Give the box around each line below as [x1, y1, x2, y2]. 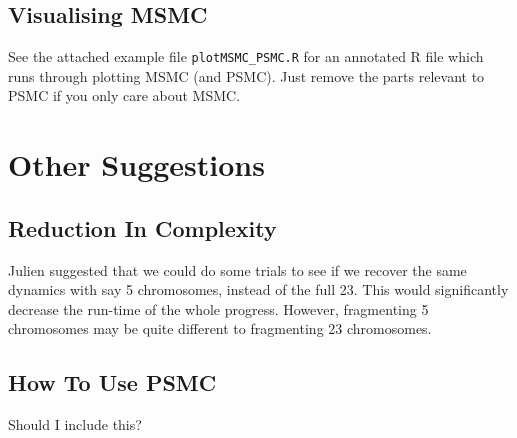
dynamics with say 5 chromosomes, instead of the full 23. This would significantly [8, 279, 509, 300]
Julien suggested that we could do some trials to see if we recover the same [8, 259, 467, 280]
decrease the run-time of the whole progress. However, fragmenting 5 [8, 298, 429, 319]
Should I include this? [8, 414, 142, 435]
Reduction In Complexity [8, 212, 277, 243]
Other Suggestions [8, 144, 265, 185]
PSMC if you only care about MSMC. [8, 85, 241, 106]
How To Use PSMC [8, 367, 217, 398]
